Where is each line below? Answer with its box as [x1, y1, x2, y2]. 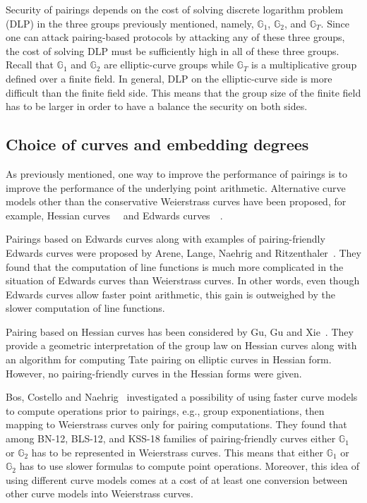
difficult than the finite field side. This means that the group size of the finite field [6, 85, 361, 99]
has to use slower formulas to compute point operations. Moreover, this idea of [19, 459, 359, 473]
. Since [320, 16, 350, 30]
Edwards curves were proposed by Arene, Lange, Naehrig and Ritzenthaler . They [6, 245, 361, 260]
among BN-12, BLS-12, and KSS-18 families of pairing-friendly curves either [6, 431, 336, 446]
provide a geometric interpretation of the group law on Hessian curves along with [6, 338, 357, 353]
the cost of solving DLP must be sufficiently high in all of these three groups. [6, 43, 339, 58]
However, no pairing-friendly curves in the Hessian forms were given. [6, 365, 302, 380]
